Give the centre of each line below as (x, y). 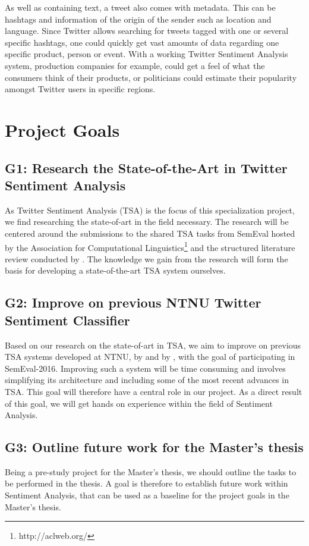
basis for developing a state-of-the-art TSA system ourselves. (115, 270)
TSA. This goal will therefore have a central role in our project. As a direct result (154, 391)
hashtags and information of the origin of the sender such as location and (138, 19)
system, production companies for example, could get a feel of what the (135, 65)
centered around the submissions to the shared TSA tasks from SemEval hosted (150, 233)
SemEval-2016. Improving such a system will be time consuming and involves (145, 368)
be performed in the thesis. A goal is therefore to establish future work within (146, 483)
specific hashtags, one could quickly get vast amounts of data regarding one (142, 42)
